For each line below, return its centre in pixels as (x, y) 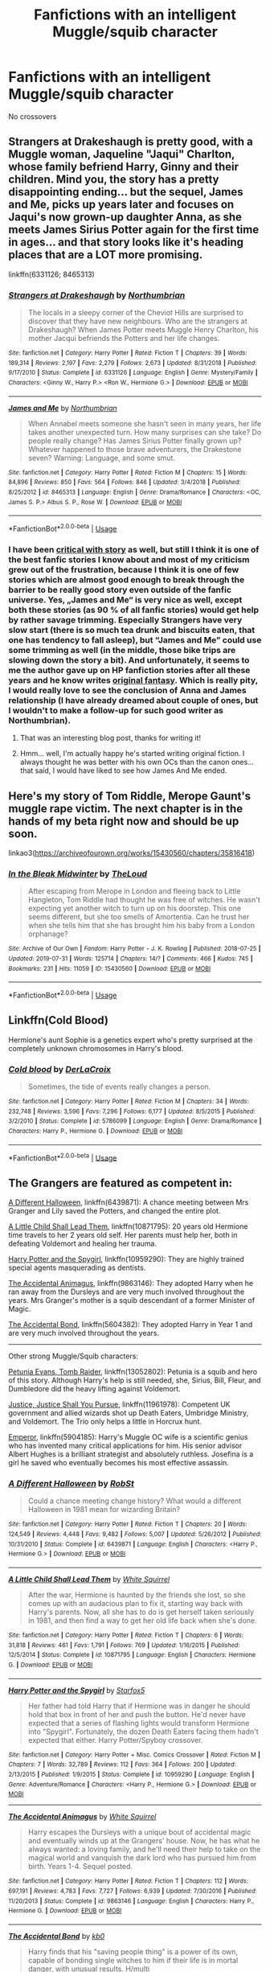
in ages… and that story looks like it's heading (126, 242)
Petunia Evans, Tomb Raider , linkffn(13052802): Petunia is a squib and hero (133, 1372)
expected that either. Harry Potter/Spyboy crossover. (115, 1740)
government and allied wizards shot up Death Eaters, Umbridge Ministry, (129, 1413)
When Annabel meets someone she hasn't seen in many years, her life (145, 423)
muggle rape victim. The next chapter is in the (126, 809)
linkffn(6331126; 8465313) (51, 274)
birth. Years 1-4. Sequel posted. (80, 1867)
